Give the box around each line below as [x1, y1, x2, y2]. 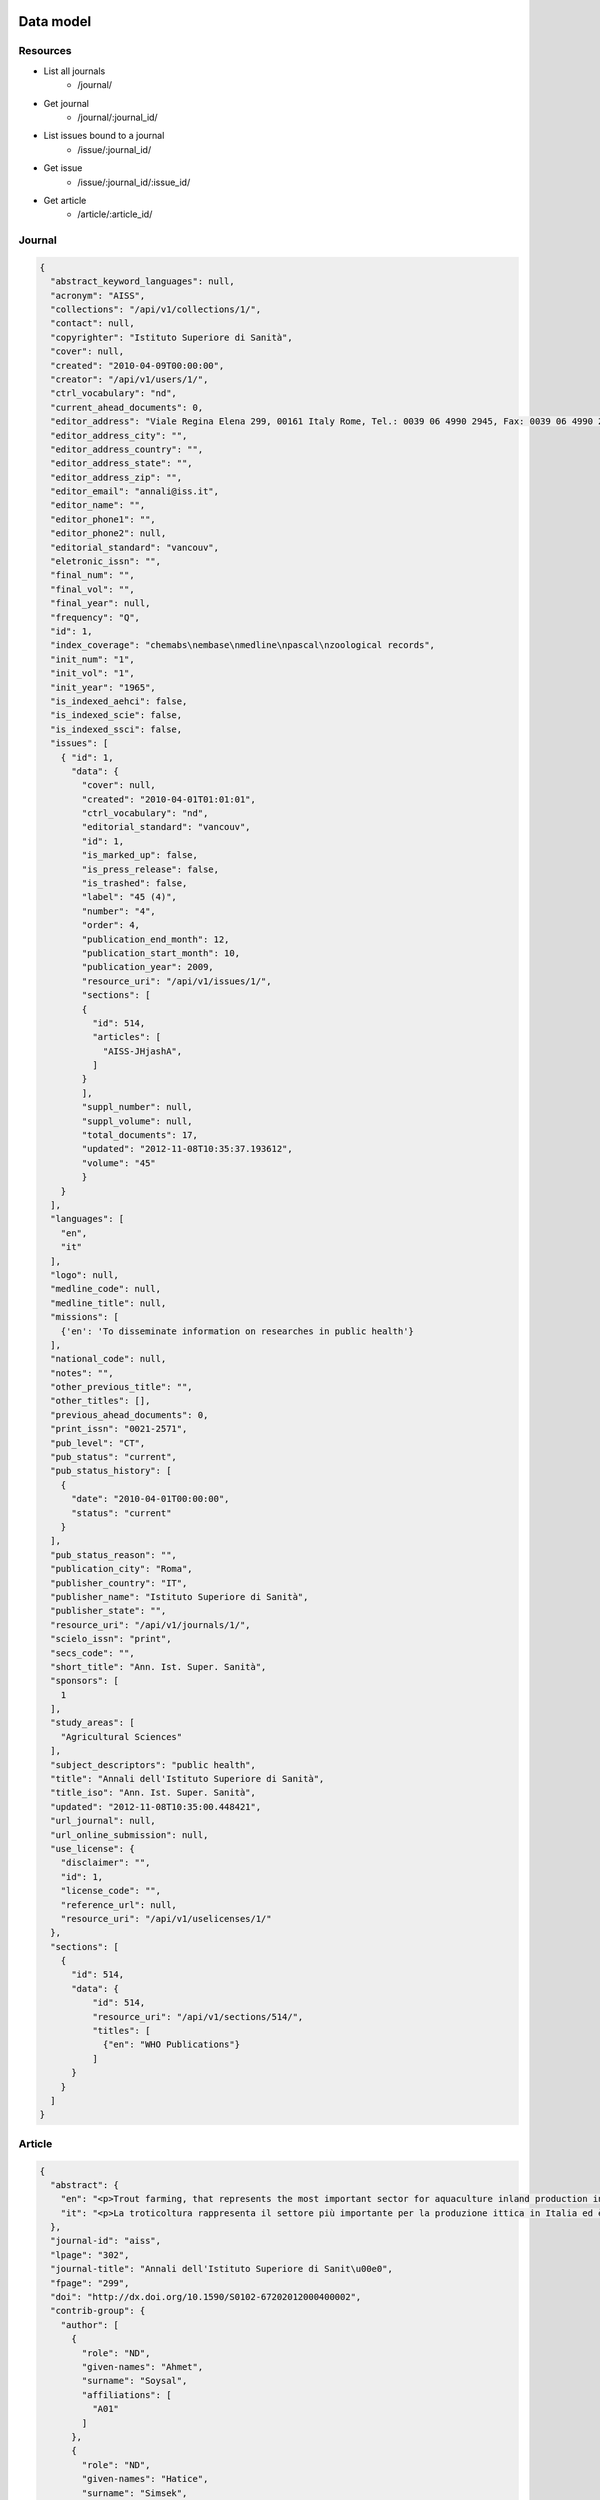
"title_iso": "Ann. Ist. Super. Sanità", [50, 1787, 257, 1799]
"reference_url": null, [60, 1899, 177, 1910]
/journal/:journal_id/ [77, 111, 159, 123]
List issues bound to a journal [43, 130, 165, 142]
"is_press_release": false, [81, 863, 220, 875]
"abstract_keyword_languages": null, [50, 276, 235, 287]
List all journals [43, 65, 106, 77]
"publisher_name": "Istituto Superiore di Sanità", [50, 1591, 309, 1602]
